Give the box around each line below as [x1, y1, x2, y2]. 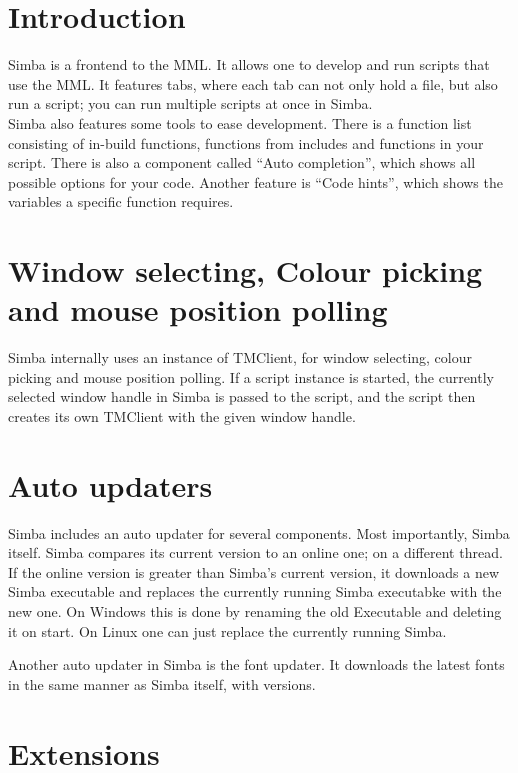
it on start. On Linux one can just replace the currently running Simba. [8, 620, 447, 641]
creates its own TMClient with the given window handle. [8, 405, 356, 426]
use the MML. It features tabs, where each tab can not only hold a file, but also [8, 73, 498, 94]
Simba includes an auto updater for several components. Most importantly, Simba [8, 522, 510, 543]
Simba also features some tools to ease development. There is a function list [8, 112, 472, 133]
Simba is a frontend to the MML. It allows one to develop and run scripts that [8, 54, 490, 75]
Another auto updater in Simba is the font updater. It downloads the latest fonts [8, 654, 505, 675]
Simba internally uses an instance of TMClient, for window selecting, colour [8, 347, 472, 368]
